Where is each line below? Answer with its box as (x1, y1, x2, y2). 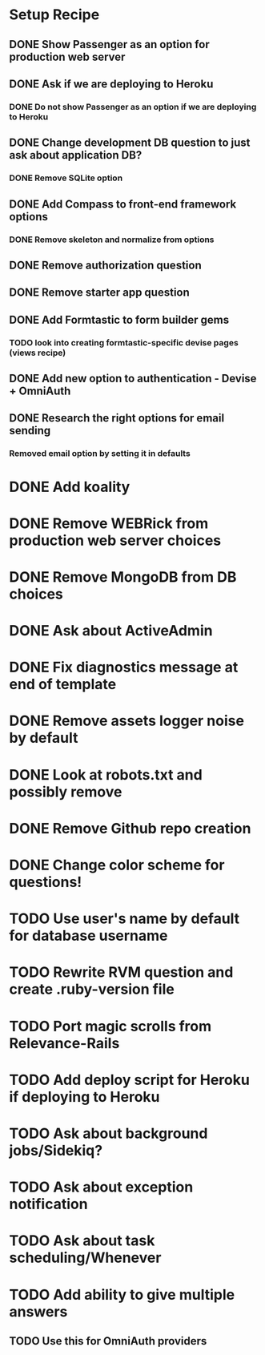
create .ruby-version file (9, 980, 175, 998)
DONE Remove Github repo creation (9, 819, 251, 837)
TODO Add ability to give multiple (9, 1285, 235, 1304)
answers (9, 1302, 68, 1321)
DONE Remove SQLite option (9, 172, 123, 183)
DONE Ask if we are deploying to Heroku (9, 77, 214, 91)
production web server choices (9, 531, 222, 550)
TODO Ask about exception (9, 1178, 194, 1196)
